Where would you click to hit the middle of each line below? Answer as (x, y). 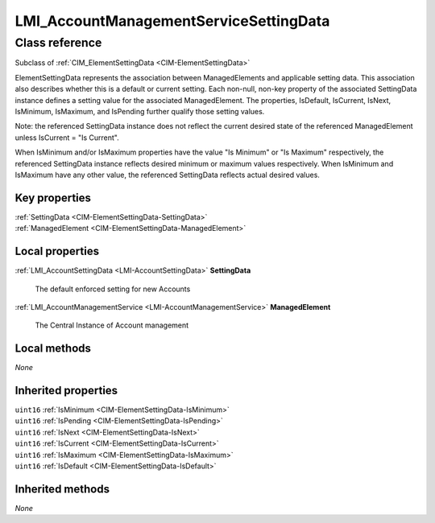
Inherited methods (62, 489)
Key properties (53, 198)
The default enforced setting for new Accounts (113, 289)
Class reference (58, 43)
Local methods (53, 349)
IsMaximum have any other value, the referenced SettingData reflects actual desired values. (167, 175)
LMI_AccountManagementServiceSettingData (172, 21)
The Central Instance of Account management (112, 325)
